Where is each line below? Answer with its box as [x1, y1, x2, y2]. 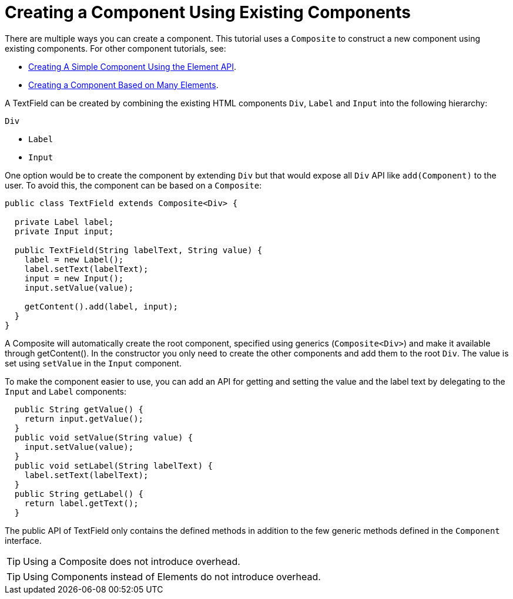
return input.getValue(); [24, 413, 144, 423]
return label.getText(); [24, 498, 139, 508]
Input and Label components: [5, 386, 127, 396]
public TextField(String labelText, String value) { [14, 245, 263, 255]
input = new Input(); [24, 273, 124, 283]
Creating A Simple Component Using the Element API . [28, 61, 237, 72]
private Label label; [14, 217, 114, 227]
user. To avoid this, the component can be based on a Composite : [5, 180, 262, 190]
